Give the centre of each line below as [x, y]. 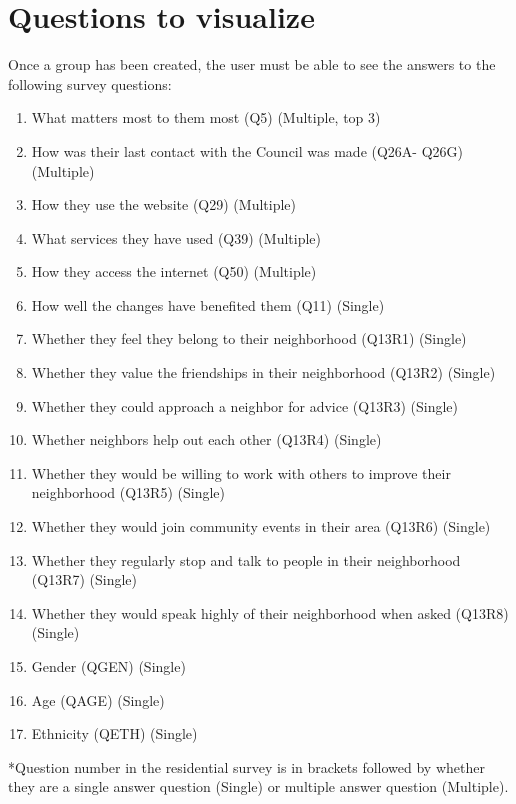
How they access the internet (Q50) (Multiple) [174, 271]
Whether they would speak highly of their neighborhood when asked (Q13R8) [270, 612]
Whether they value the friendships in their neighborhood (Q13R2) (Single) [263, 372]
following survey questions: [90, 83]
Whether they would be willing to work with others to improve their [241, 472]
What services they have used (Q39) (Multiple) [176, 237]
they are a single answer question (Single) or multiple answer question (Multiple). [258, 786]
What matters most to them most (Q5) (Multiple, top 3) [206, 117]
